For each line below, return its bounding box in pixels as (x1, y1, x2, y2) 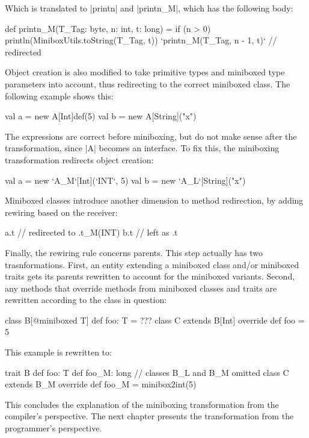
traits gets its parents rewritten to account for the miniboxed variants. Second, (5, 270, 295, 283)
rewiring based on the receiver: (5, 205, 118, 218)
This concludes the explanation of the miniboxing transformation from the (5, 398, 279, 410)
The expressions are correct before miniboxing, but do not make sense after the (5, 130, 297, 142)
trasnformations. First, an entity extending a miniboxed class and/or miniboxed (5, 258, 299, 271)
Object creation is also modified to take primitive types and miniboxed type (5, 66, 285, 78)
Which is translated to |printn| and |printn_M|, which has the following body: (5, 2, 293, 14)
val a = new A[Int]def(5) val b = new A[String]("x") (5, 110, 197, 122)
